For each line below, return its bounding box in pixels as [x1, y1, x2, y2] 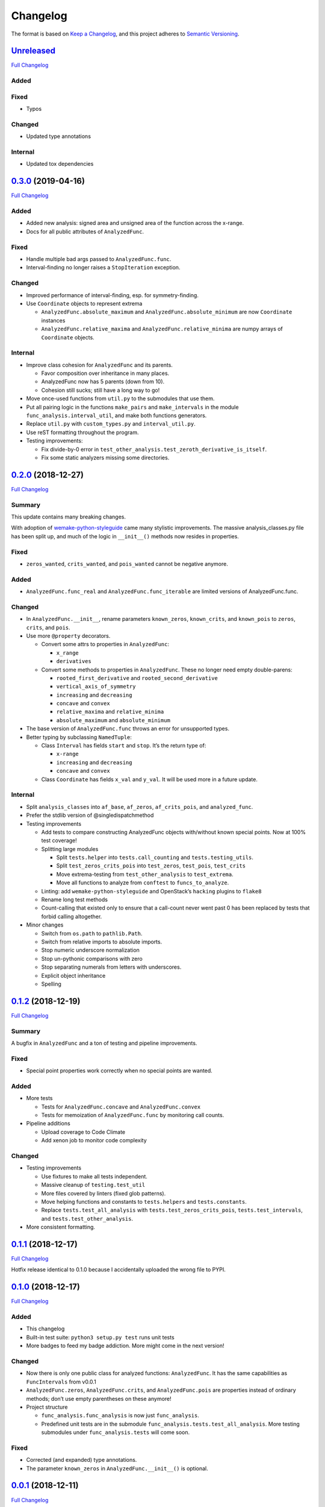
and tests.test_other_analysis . [41, 1215, 134, 1222]
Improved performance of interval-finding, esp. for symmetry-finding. [26, 291, 199, 298]
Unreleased [11, 46, 56, 56]
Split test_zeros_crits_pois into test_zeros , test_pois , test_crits [56, 862, 246, 869]
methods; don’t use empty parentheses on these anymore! [26, 1395, 172, 1402]
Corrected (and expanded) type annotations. [26, 1456, 137, 1464]
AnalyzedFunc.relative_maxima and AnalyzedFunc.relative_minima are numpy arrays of [41, 326, 283, 333]
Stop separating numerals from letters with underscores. [41, 963, 182, 971]
